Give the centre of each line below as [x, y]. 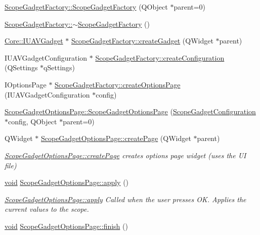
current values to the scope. [47, 209]
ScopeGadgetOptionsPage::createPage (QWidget [116, 138]
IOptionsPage [26, 84]
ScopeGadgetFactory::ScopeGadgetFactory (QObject [86, 7]
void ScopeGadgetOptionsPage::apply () [67, 182]
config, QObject [33, 121]
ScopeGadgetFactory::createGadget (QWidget [142, 41]
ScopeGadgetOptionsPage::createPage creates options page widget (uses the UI [125, 155]
